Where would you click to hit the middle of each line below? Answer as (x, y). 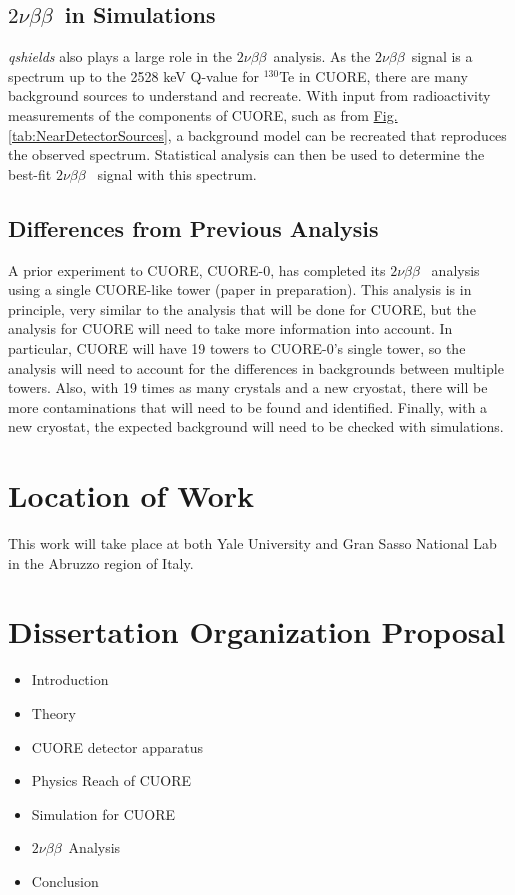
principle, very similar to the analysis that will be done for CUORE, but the (242, 308)
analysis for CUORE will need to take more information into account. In (230, 328)
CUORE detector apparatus (117, 746)
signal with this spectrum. (177, 173)
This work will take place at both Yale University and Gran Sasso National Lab (252, 543)
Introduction (70, 679)
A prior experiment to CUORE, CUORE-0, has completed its (197, 269)
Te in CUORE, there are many (373, 75)
